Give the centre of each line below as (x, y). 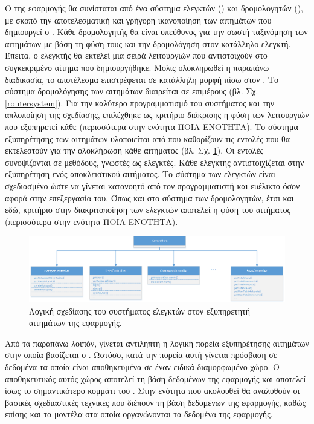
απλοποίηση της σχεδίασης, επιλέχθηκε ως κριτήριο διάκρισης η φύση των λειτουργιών (157, 115)
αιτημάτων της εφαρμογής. (75, 323)
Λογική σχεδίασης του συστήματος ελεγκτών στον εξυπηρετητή (139, 311)
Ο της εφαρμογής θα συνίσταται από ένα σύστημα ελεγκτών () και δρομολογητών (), (154, 8)
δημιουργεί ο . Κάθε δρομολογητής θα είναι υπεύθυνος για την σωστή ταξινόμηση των (156, 32)
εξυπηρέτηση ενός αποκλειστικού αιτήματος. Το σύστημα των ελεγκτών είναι (140, 174)
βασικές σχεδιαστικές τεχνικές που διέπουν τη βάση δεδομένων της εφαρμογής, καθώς (155, 402)
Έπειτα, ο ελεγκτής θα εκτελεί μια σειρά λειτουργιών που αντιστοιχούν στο (136, 55)
